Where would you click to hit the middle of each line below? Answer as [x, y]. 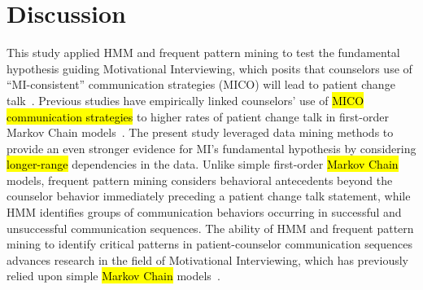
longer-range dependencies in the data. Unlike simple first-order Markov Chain [203, 164]
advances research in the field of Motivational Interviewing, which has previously [207, 259]
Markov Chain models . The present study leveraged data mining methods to [200, 132]
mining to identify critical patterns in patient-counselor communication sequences [209, 244]
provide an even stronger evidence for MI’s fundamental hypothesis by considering [211, 148]
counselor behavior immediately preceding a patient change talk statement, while [209, 196]
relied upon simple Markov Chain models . [113, 276]
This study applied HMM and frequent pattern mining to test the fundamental [203, 53]
